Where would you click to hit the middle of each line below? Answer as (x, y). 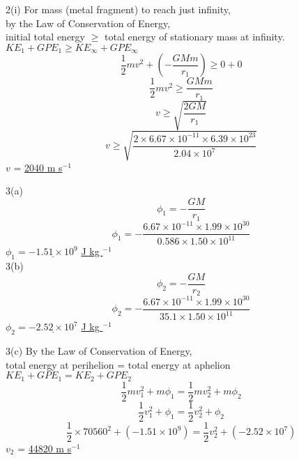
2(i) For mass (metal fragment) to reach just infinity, (118, 9)
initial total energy (46, 37)
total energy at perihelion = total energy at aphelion (118, 364)
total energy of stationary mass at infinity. (194, 37)
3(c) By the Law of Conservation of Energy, (99, 351)
